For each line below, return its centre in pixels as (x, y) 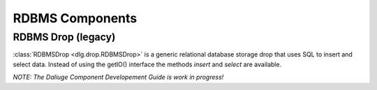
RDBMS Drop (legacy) (64, 37)
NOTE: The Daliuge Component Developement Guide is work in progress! (118, 77)
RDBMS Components (75, 18)
